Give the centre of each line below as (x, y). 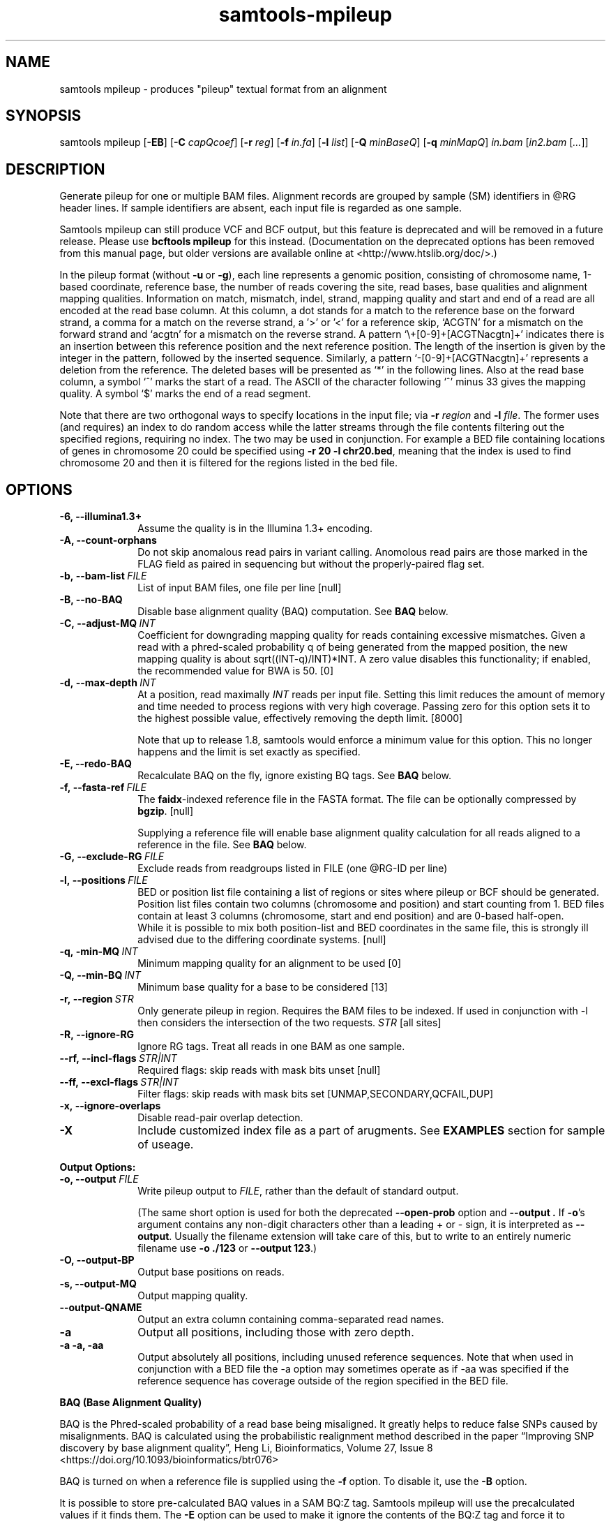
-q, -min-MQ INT (99, 952)
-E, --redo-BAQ (96, 764)
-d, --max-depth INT (108, 683)
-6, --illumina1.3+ (101, 517)
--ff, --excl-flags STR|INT (119, 1082)
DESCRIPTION (55, 169)
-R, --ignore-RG (97, 1035)
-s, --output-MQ (98, 1284)
